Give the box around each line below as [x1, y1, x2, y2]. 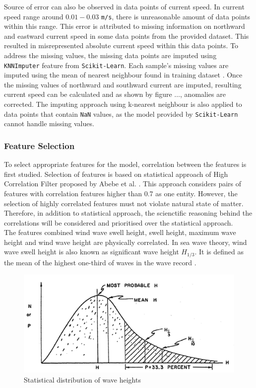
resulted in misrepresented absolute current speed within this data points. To [4, 40, 239, 51]
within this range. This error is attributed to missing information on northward [4, 21, 245, 31]
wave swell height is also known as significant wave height [4, 246, 179, 257]
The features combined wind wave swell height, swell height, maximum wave [4, 227, 236, 237]
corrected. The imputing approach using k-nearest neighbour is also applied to [4, 99, 242, 109]
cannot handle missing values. [4, 118, 94, 129]
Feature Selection [4, 139, 75, 152]
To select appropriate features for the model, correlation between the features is [4, 159, 247, 169]
